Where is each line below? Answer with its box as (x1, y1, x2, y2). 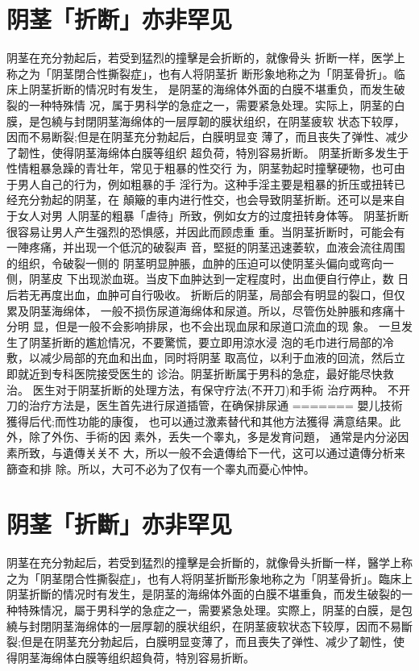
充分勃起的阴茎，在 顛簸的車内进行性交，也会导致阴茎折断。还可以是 (17, 191, 383, 208)
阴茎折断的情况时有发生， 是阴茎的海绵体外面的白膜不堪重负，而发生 (28, 81, 394, 98)
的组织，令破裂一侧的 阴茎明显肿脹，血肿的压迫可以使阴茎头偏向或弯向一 (6, 254, 394, 271)
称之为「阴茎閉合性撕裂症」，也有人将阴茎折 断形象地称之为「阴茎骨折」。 (6, 65, 394, 81)
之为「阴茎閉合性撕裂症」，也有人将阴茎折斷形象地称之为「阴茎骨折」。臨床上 (6, 569, 413, 586)
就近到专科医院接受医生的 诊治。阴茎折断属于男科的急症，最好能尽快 (17, 365, 383, 381)
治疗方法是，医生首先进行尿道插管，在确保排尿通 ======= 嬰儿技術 (28, 397, 403, 414)
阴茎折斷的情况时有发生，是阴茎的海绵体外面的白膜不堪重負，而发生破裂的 (6, 586, 401, 602)
